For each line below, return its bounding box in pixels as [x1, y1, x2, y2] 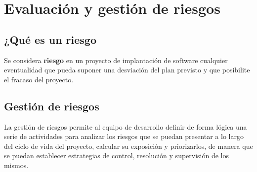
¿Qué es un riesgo [4, 32, 97, 47]
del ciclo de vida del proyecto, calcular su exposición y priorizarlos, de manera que [4, 140, 253, 151]
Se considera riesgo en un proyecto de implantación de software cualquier [4, 55, 228, 65]
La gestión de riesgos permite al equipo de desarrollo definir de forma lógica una [4, 121, 247, 132]
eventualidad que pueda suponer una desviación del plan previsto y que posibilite [4, 65, 250, 75]
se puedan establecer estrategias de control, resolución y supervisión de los [4, 150, 229, 161]
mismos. [4, 160, 29, 170]
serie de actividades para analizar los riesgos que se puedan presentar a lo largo [4, 131, 244, 141]
